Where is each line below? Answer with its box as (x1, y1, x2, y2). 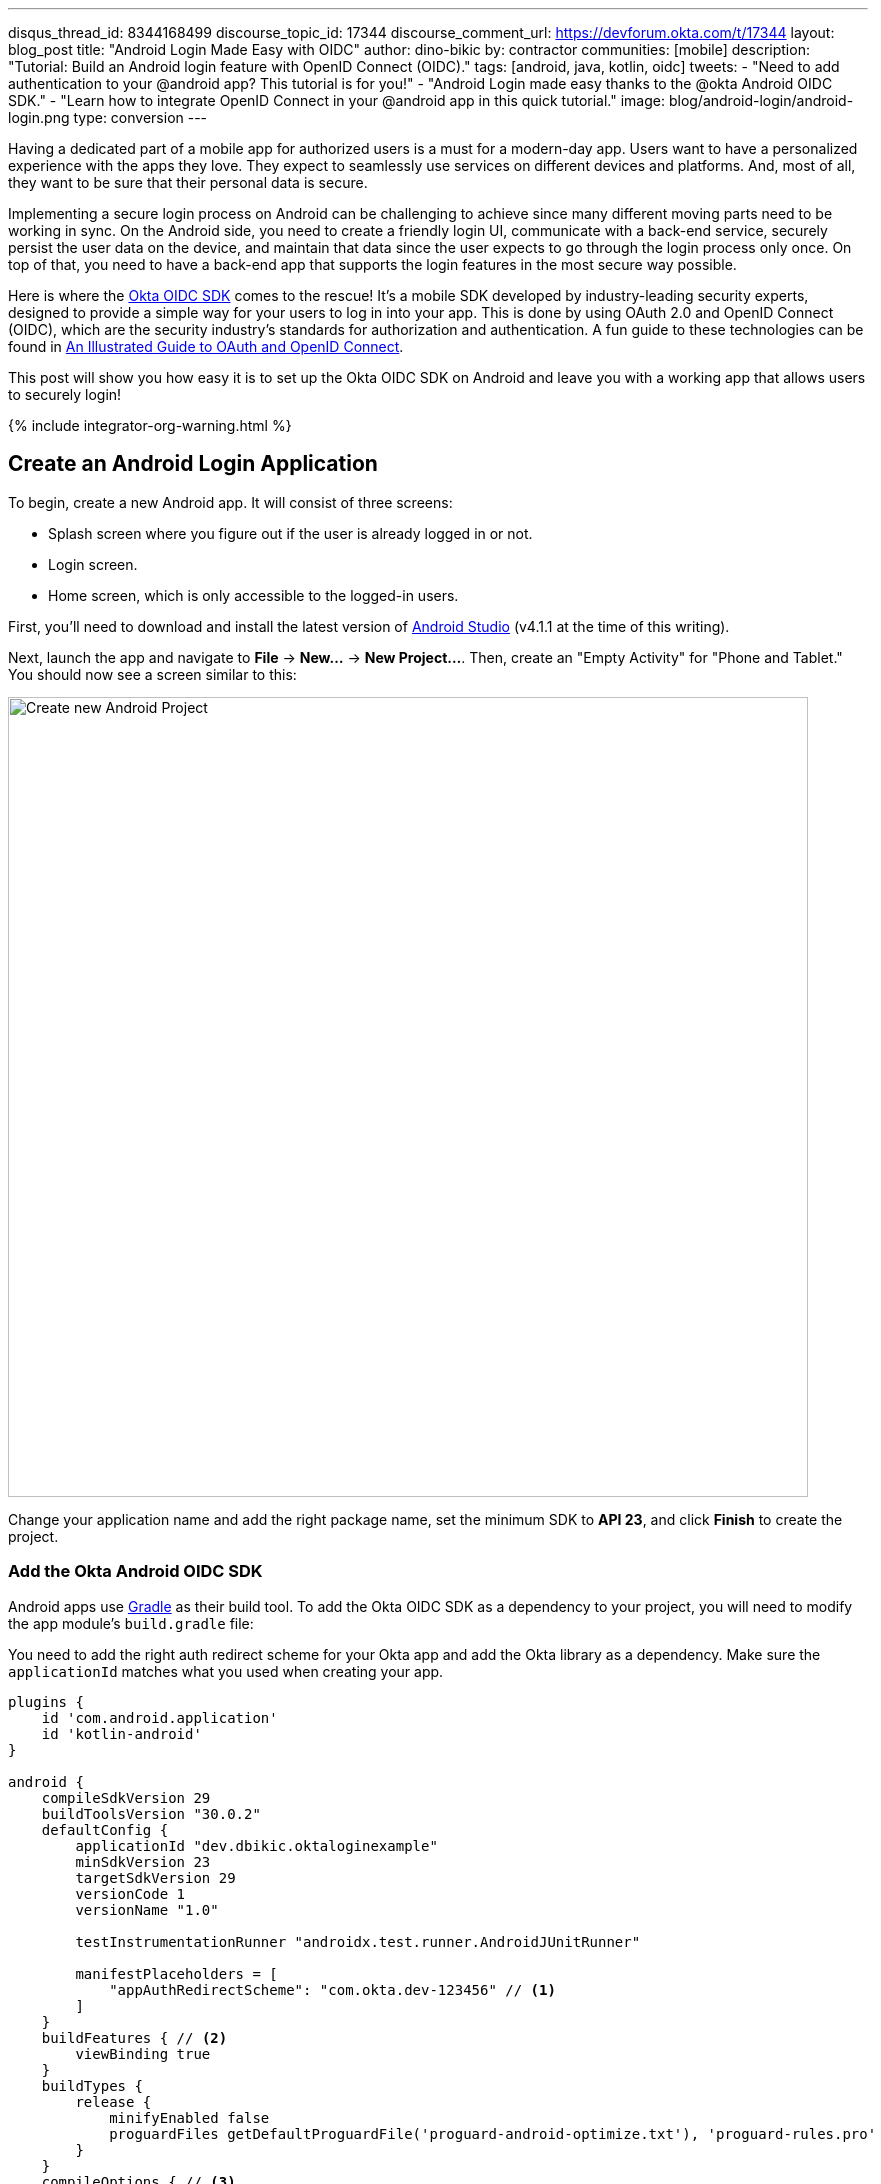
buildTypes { (41, 2077, 143, 2094)
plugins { (8, 1693, 84, 1710)
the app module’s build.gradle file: (8, 1614, 254, 1632)
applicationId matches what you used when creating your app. (8, 1662, 444, 1680)
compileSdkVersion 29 (41, 1789, 211, 1806)
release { (75, 2093, 152, 2110)
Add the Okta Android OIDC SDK (8, 1561, 263, 1582)
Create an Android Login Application (8, 451, 378, 477)
